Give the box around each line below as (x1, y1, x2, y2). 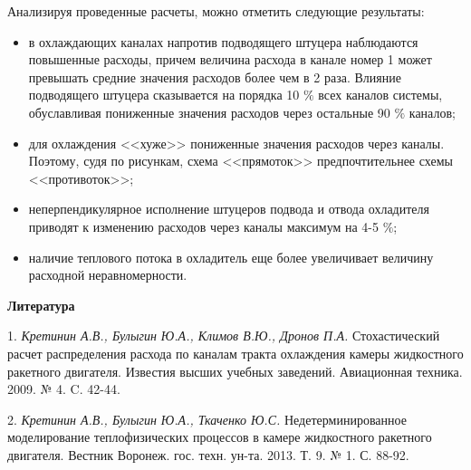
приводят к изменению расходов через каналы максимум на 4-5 (28, 216, 379, 235)
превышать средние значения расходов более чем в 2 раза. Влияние (28, 67, 401, 86)
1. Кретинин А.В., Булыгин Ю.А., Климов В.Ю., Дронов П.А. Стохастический (7, 326, 440, 345)
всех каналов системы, (318, 85, 443, 104)
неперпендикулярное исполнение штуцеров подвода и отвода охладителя (28, 199, 429, 218)
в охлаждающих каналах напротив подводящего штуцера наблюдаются (28, 32, 418, 51)
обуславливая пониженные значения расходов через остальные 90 (28, 102, 390, 121)
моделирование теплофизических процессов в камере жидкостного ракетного (7, 427, 432, 446)
